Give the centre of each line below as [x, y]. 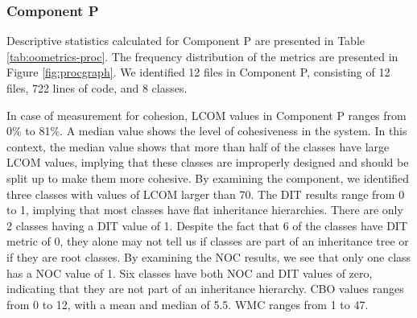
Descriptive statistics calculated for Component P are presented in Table [186, 41]
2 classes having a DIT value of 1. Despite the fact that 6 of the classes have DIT [207, 225]
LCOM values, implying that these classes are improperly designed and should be [208, 162]
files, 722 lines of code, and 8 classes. [97, 88]
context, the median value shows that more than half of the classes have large [198, 146]
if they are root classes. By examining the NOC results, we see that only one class [209, 256]
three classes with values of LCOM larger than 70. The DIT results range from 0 [206, 194]
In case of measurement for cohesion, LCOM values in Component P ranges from [206, 115]
